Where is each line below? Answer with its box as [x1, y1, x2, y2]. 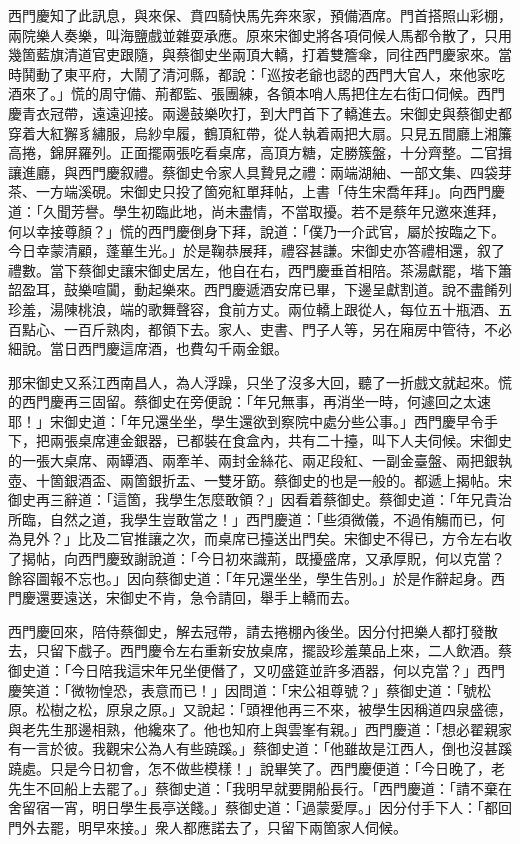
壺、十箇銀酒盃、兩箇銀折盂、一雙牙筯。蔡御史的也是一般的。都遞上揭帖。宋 [8, 469, 512, 490]
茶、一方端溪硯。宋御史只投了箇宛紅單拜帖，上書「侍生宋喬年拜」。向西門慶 [8, 181, 505, 202]
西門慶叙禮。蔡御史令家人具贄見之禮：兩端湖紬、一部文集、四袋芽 [77, 161, 512, 182]
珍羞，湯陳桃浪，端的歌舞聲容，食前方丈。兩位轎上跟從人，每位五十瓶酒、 [8, 298, 498, 319]
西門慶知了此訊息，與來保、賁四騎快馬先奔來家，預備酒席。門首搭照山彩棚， [8, 5, 512, 25]
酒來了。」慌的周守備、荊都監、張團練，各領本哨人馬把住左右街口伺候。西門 [8, 83, 505, 104]
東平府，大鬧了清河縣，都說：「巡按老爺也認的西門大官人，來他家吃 [63, 63, 505, 84]
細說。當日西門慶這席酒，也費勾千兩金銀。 [8, 338, 288, 359]
